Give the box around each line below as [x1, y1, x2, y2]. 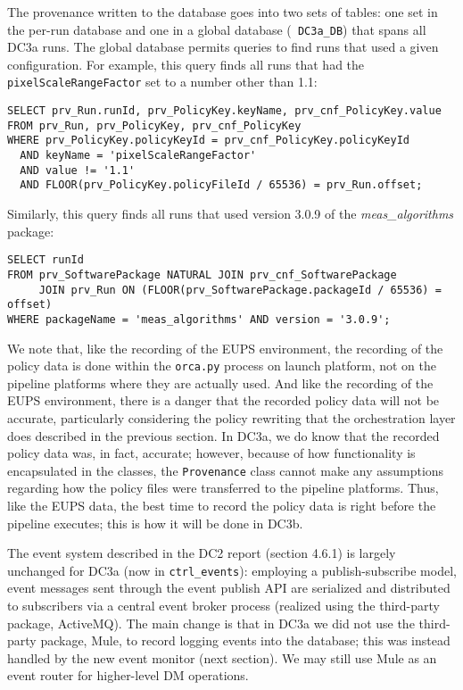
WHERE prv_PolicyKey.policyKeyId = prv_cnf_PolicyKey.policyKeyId [7, 134, 410, 147]
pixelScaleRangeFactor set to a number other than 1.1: [7, 72, 318, 91]
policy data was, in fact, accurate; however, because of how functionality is [7, 444, 416, 462]
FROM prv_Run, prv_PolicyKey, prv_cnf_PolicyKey [7, 119, 302, 132]
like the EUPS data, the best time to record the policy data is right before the [7, 495, 436, 514]
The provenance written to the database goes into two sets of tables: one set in [7, 3, 438, 21]
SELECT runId [7, 254, 84, 267]
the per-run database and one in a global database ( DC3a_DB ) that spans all [7, 20, 426, 38]
